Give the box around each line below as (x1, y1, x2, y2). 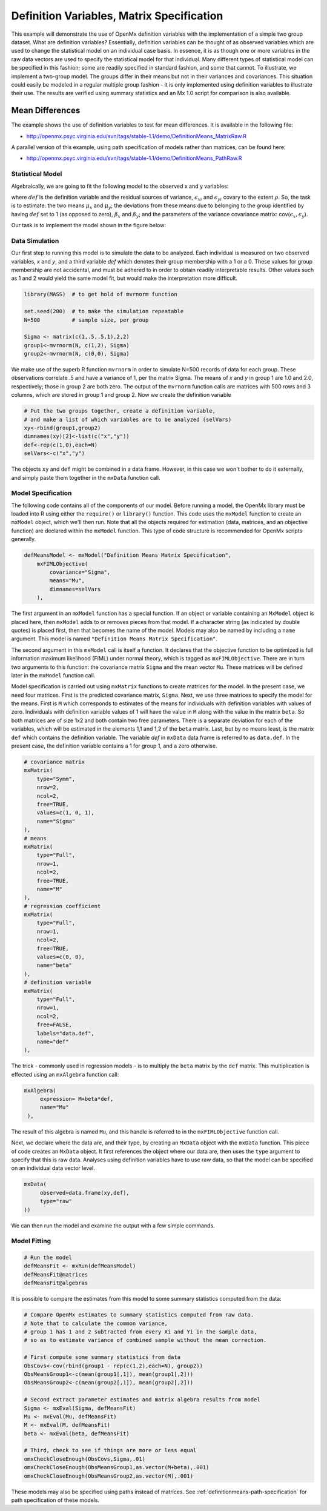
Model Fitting (11, 1237, 51, 1245)
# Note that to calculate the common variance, (24, 1320, 168, 1327)
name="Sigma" (36, 818, 76, 825)
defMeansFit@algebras (24, 1280, 88, 1287)
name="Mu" (39, 1104, 69, 1111)
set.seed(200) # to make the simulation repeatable (24, 308, 184, 315)
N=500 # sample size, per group (24, 316, 149, 324)
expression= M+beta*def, (39, 1095, 114, 1103)
